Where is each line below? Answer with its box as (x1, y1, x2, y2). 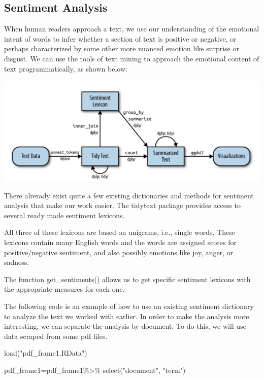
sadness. (4, 257, 29, 267)
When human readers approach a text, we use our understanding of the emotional (4, 23, 259, 34)
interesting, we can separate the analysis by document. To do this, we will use (4, 321, 246, 331)
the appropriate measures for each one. (4, 284, 125, 294)
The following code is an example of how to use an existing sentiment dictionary (4, 300, 254, 311)
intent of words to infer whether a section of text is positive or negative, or (4, 33, 237, 44)
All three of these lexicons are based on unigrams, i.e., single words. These (4, 227, 235, 237)
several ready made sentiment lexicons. (4, 210, 125, 220)
